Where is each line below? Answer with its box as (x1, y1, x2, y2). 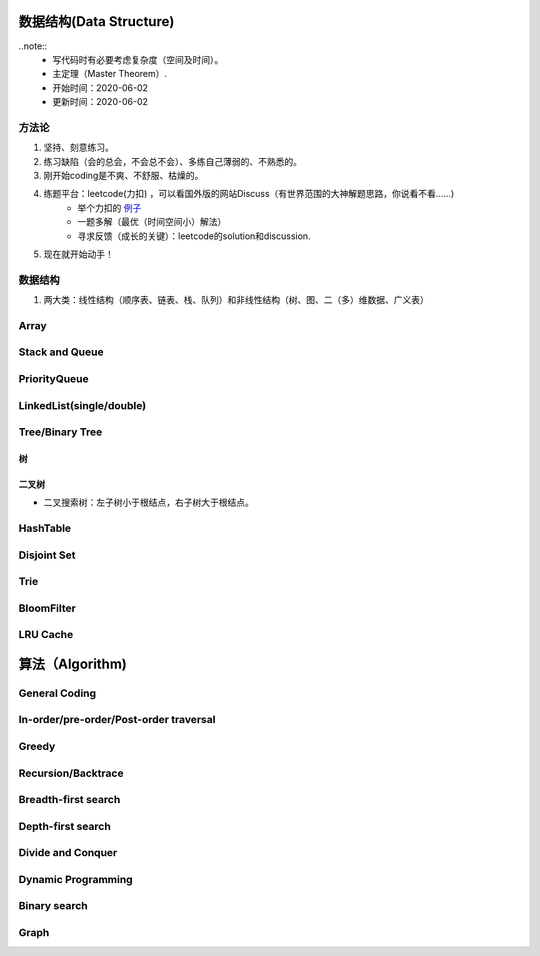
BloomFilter (18, 601, 77, 615)
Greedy (18, 740, 56, 754)
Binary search (18, 899, 89, 913)
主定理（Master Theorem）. (52, 68, 168, 80)
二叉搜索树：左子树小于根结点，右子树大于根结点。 (43, 496, 254, 509)
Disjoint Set (18, 548, 76, 562)
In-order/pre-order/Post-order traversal (18, 713, 216, 727)
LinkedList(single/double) (18, 398, 147, 412)
